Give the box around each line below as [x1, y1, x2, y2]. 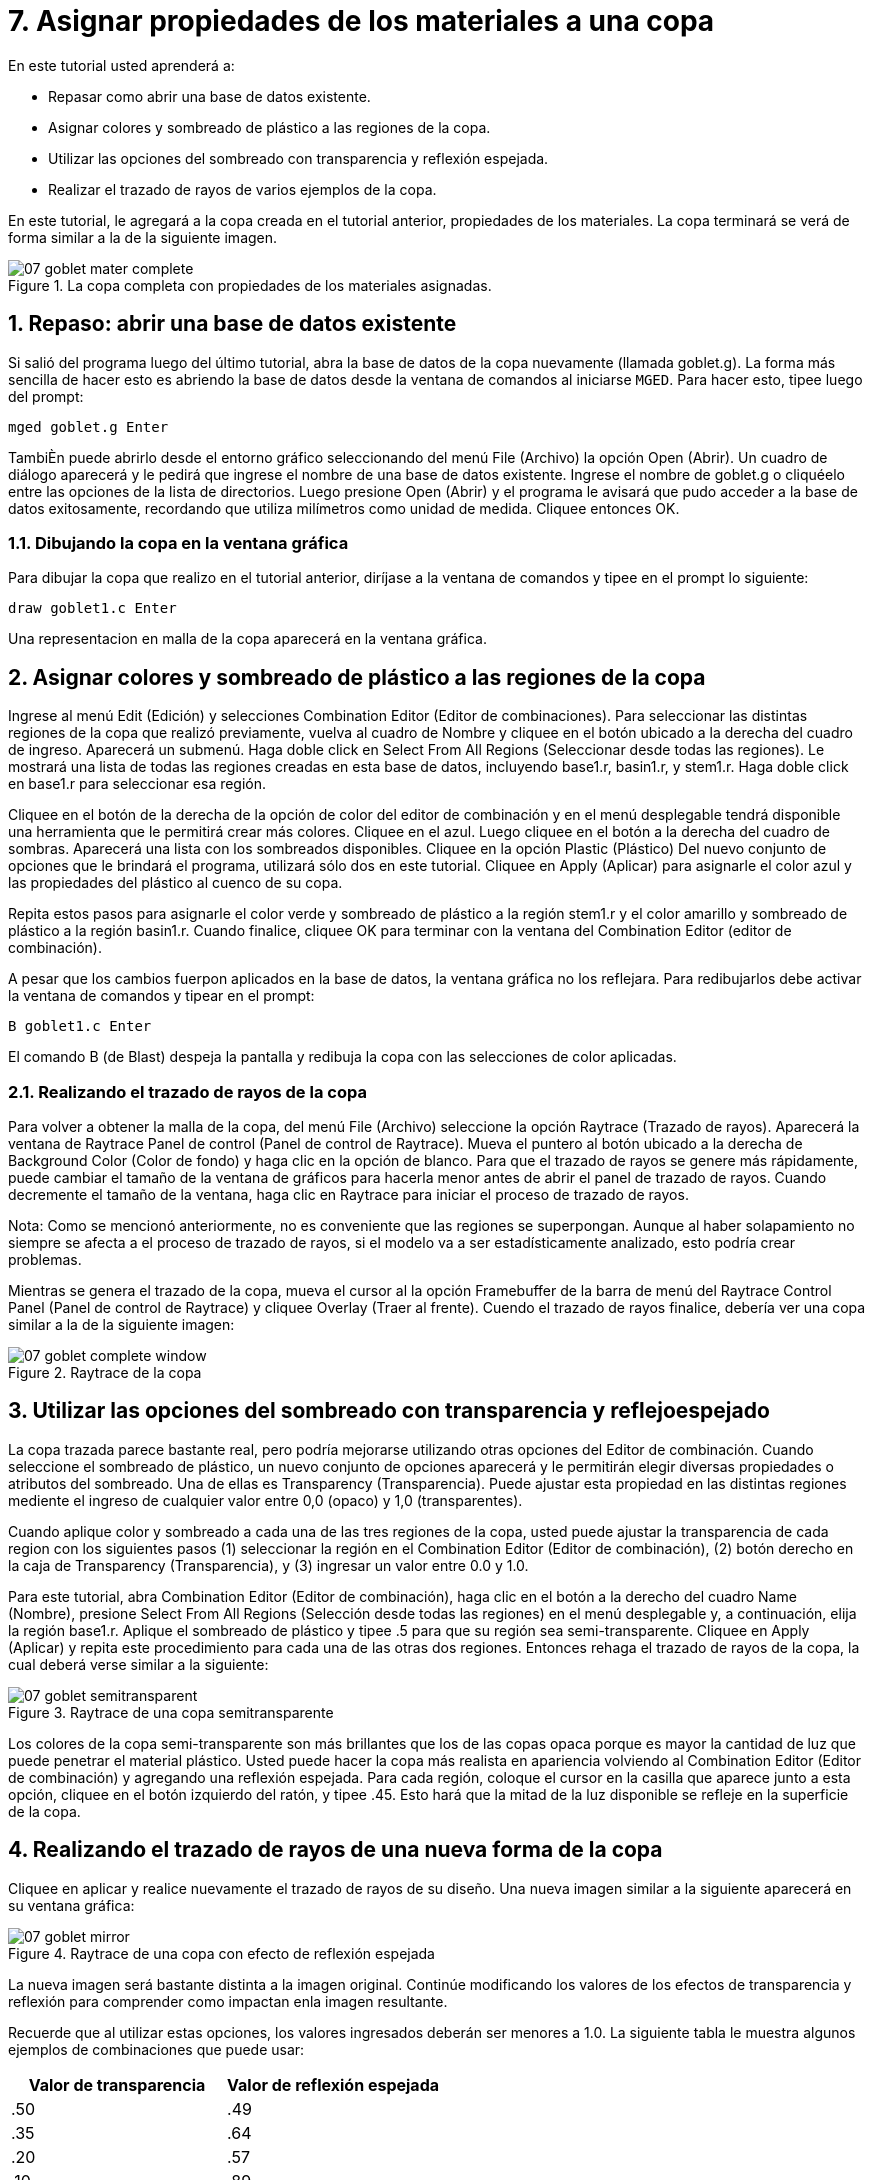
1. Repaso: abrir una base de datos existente [8, 311, 457, 337]
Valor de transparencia [28, 2074, 206, 2095]
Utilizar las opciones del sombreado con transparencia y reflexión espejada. [48, 149, 549, 167]
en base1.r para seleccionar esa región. [8, 775, 267, 793]
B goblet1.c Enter [8, 1018, 152, 1035]
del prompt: [8, 387, 84, 405]
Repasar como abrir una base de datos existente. [48, 87, 371, 105]
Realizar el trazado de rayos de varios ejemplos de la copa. [48, 180, 437, 198]
